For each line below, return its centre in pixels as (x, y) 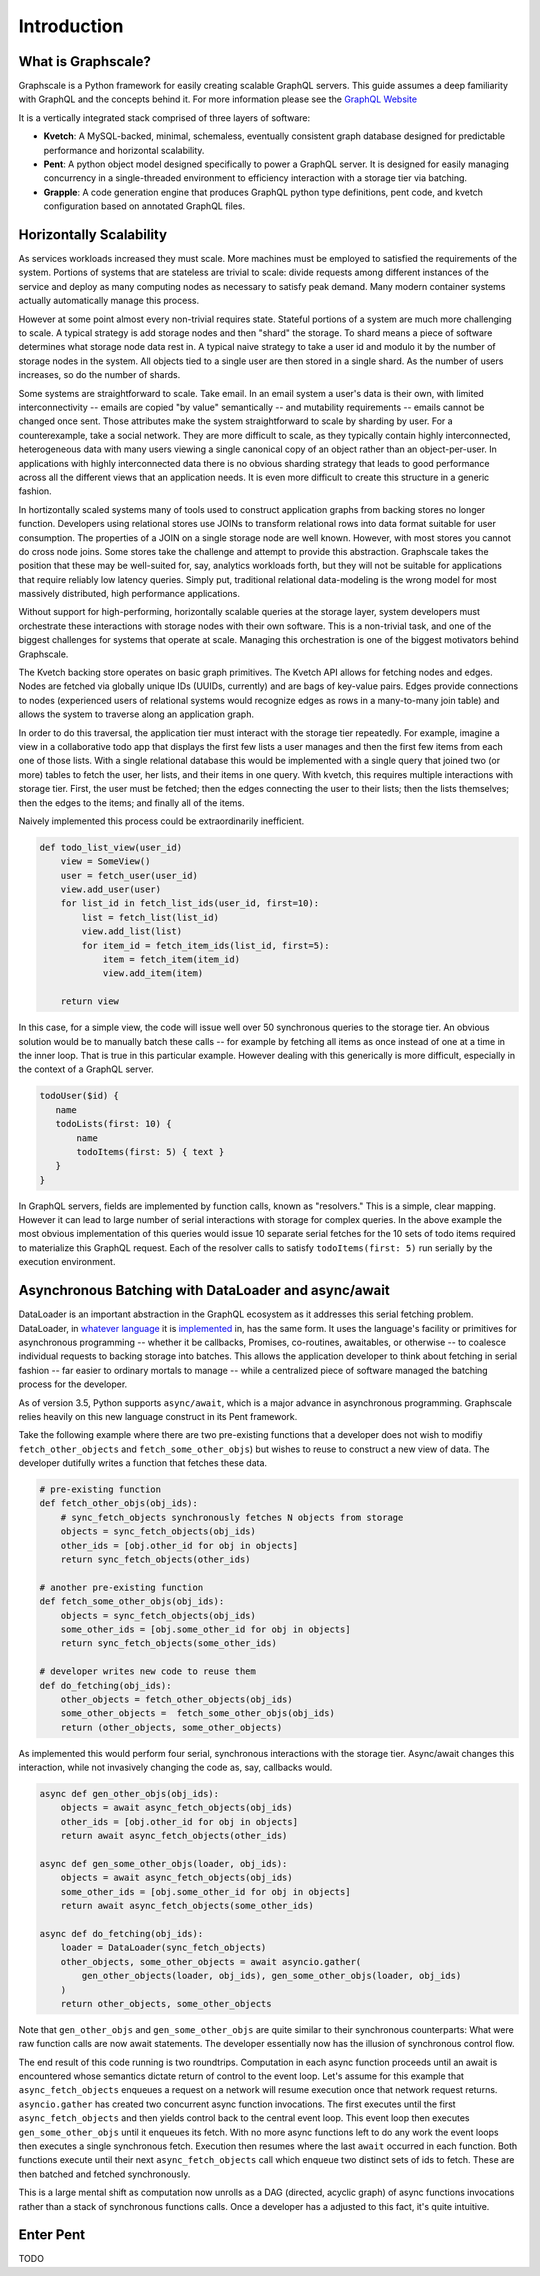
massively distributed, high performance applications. (129, 594)
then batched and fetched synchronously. (104, 2174)
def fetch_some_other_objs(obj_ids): (132, 1601)
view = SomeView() (105, 861)
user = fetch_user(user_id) (129, 875)
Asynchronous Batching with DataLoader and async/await (204, 1290)
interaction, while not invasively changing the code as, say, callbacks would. (175, 1767)
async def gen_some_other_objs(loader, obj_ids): (163, 1863)
